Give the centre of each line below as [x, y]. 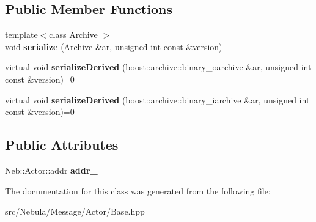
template [21, 35]
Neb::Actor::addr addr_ [51, 170]
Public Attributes [62, 145]
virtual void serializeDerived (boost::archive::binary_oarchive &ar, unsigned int [158, 67]
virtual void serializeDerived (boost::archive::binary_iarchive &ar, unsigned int [157, 99]
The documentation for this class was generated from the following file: [138, 191]
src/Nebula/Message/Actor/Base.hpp [75, 211]
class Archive [73, 35]
